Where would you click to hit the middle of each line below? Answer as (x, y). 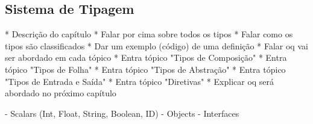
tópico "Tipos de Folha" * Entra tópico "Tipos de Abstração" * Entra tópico (145, 69)
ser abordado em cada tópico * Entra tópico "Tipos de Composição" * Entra (146, 57)
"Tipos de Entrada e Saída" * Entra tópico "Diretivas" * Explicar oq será (140, 81)
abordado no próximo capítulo (61, 93)
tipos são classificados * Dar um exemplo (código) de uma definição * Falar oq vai (156, 45)
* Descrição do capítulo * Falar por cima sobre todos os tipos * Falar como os (149, 34)
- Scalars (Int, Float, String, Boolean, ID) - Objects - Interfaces (122, 113)
